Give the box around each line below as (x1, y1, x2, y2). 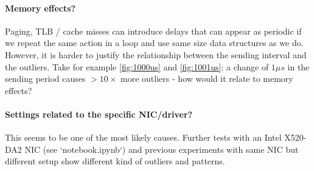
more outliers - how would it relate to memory (120, 72, 293, 85)
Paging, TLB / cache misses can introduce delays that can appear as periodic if (5, 24, 302, 37)
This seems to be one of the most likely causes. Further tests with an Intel (5, 131, 282, 144)
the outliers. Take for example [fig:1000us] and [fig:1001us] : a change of (5, 60, 269, 73)
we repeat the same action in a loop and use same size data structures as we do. (5, 36, 304, 49)
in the (287, 60, 310, 73)
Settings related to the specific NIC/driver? (5, 107, 193, 120)
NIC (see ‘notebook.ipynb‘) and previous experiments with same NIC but (24, 142, 299, 155)
